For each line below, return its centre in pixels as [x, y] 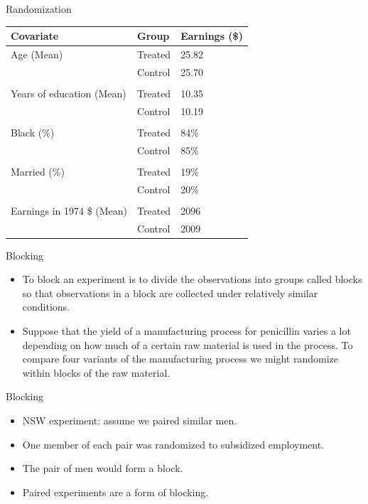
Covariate [35, 36]
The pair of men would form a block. [103, 468]
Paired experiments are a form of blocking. [115, 492]
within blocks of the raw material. [96, 372]
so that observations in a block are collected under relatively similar [170, 293]
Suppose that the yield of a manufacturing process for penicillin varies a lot [186, 331]
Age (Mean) [37, 54]
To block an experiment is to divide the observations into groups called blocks [192, 279]
